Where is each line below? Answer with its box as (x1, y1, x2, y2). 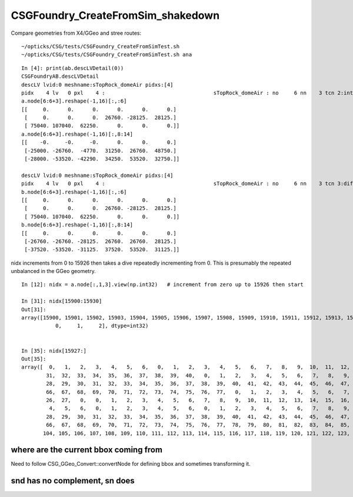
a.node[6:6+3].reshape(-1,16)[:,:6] (21, 98, 127, 104)
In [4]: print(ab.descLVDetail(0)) (21, 65, 124, 71)
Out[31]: (21, 306, 46, 312)
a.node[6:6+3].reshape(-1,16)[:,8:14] (21, 130, 134, 137)
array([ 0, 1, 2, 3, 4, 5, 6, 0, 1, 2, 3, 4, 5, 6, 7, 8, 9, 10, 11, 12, (21, 364, 350, 371)
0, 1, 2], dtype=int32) (55, 322, 149, 330)
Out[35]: (21, 356, 46, 362)
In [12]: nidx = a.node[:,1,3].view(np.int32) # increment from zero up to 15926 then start (21, 281, 304, 288)
